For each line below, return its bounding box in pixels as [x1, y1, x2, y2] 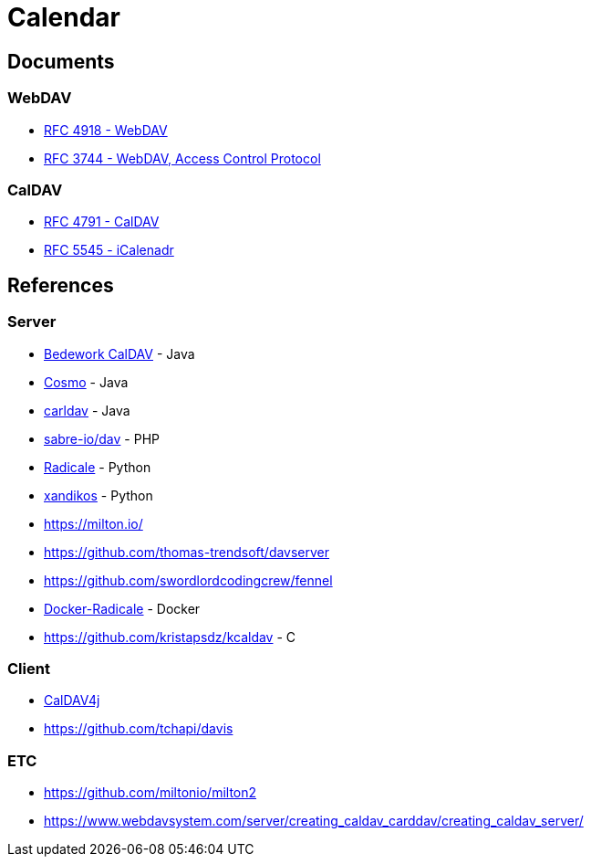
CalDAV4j [44, 692, 100, 709]
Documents [7, 49, 115, 73]
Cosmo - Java [44, 374, 129, 390]
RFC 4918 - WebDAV [44, 121, 168, 138]
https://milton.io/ [44, 515, 143, 532]
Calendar [7, 2, 120, 33]
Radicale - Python [44, 458, 151, 475]
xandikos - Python [44, 487, 153, 503]
